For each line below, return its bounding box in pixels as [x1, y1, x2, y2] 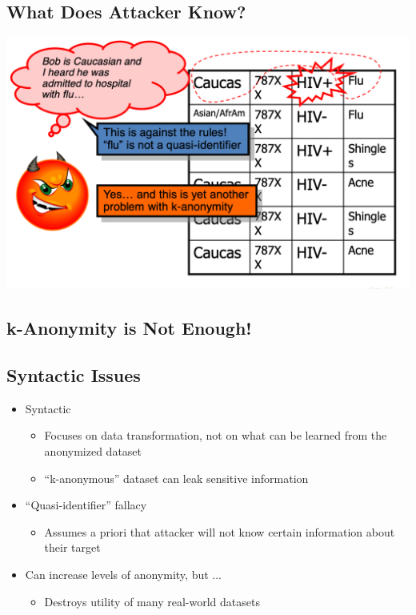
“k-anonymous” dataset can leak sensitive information [44, 469, 309, 486]
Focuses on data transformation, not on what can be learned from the [44, 427, 387, 444]
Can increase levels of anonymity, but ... [25, 565, 222, 582]
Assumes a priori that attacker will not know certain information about [44, 523, 395, 540]
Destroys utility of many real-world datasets [44, 593, 260, 609]
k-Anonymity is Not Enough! [6, 316, 252, 340]
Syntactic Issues [6, 362, 141, 387]
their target [44, 539, 101, 556]
